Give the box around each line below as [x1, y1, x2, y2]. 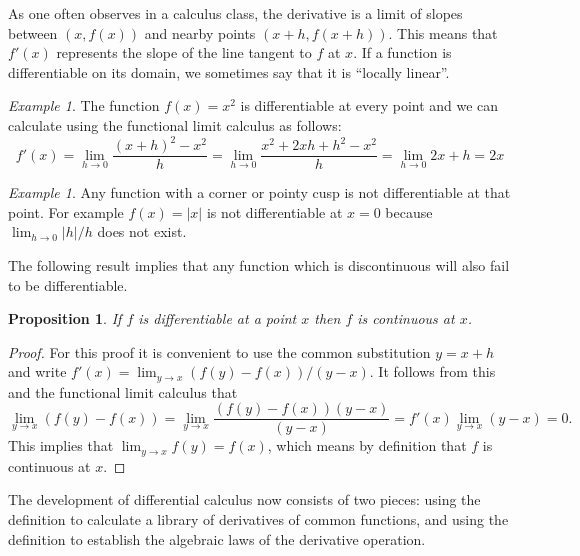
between [8, 22, 58, 43]
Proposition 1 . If [8, 308, 122, 329]
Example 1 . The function [8, 95, 160, 116]
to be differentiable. [8, 274, 128, 295]
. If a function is [353, 42, 452, 63]
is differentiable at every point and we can [240, 95, 499, 116]
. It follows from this [369, 361, 496, 382]
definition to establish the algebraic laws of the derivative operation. [8, 528, 426, 549]
